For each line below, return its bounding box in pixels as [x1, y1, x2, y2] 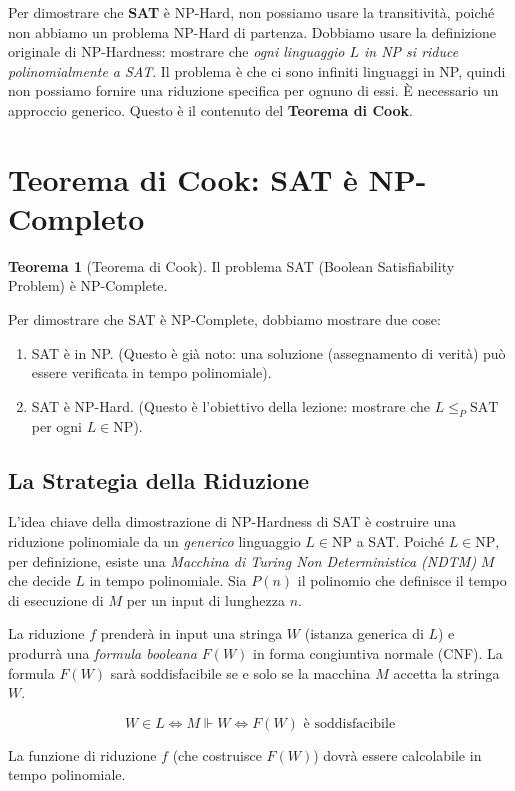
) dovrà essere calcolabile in [313, 744, 482, 765]
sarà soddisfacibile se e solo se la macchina [110, 662, 371, 683]
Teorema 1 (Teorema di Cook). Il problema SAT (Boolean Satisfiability [8, 255, 455, 276]
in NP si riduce [364, 41, 459, 62]
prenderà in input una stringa [100, 623, 283, 644]
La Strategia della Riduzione [8, 464, 310, 495]
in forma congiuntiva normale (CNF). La [253, 643, 503, 663]
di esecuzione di [8, 589, 104, 610]
